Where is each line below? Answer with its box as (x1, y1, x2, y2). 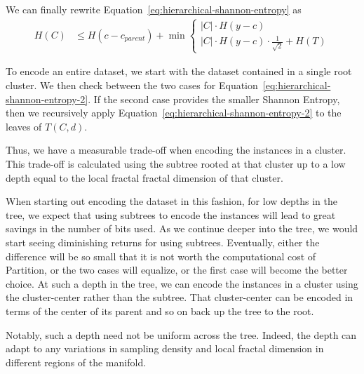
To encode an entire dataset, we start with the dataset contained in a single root (6, 64, 352, 79)
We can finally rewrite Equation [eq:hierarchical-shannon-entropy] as (6, 2, 302, 16)
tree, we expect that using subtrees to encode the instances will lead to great (6, 207, 336, 222)
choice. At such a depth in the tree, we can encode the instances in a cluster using (6, 276, 358, 290)
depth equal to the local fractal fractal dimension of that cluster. (6, 170, 283, 185)
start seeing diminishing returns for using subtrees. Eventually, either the (6, 234, 320, 249)
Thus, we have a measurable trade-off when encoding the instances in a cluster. (6, 142, 346, 157)
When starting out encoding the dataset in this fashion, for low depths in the (6, 194, 338, 208)
